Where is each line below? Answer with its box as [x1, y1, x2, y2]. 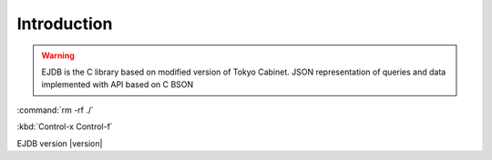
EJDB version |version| [16, 137, 103, 149]
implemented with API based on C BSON [41, 79, 194, 90]
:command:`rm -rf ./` [16, 105, 95, 115]
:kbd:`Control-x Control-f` [16, 121, 113, 132]
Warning [41, 50, 75, 61]
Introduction [16, 14, 113, 34]
